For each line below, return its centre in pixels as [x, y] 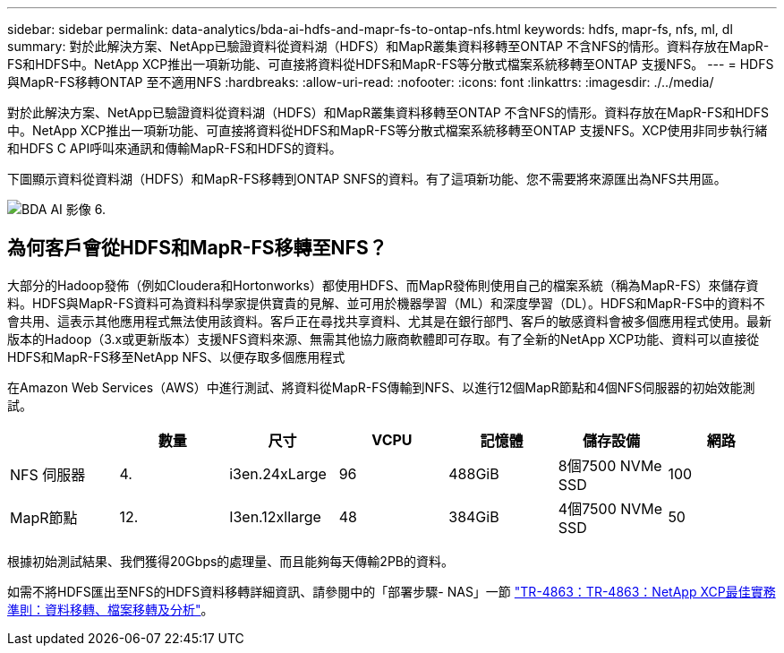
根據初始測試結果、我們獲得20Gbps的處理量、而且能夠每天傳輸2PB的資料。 [230, 561]
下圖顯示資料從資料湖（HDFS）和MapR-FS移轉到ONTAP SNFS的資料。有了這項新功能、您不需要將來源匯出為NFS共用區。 [367, 179]
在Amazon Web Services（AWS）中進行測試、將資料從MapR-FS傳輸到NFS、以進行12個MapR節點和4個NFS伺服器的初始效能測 [381, 387]
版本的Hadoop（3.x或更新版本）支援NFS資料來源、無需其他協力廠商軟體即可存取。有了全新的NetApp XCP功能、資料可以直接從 [383, 339]
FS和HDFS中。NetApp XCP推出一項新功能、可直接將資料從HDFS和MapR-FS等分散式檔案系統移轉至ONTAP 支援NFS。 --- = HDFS [391, 64]
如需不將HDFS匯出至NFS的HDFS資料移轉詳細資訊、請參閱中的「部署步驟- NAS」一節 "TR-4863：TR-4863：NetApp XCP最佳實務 [392, 591]
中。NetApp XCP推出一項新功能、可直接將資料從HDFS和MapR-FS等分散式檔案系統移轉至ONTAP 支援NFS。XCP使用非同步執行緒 [388, 130]
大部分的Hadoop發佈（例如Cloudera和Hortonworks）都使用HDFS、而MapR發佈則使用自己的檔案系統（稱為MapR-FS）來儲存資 [383, 285]
